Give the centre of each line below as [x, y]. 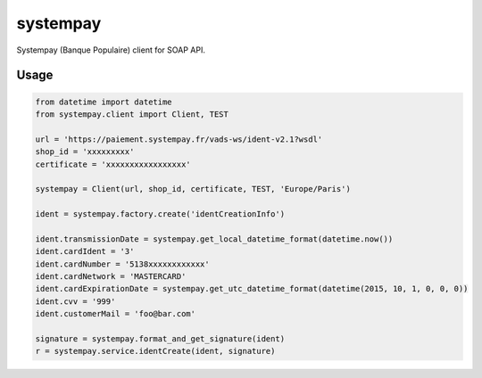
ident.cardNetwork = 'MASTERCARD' [111, 277]
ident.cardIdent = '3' [85, 251]
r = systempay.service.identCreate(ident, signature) [155, 351]
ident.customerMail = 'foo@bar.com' [116, 314]
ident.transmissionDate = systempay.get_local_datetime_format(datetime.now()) [214, 239]
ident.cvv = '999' [75, 301]
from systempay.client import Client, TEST [132, 114]
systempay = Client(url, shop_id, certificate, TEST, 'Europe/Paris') [193, 189]
